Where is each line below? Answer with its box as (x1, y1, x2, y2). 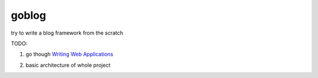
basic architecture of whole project (25, 62, 111, 69)
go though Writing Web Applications (25, 50, 114, 58)
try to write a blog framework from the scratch (11, 29, 124, 36)
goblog (11, 9, 47, 22)
